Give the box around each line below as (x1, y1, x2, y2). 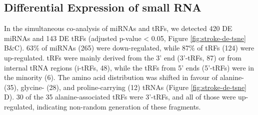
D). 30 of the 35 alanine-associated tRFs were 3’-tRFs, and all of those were (4, 91, 236, 102)
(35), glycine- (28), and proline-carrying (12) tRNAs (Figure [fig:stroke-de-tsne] (4, 81, 247, 92)
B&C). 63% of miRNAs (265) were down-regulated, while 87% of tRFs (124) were (4, 42, 254, 53)
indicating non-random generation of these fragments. (36, 101, 201, 111)
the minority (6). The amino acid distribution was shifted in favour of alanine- (4, 72, 244, 82)
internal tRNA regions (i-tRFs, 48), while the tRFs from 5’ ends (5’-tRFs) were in (4, 62, 254, 72)
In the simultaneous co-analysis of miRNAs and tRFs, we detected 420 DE (4, 23, 232, 33)
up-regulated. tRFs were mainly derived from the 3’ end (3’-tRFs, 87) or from (4, 52, 241, 62)
